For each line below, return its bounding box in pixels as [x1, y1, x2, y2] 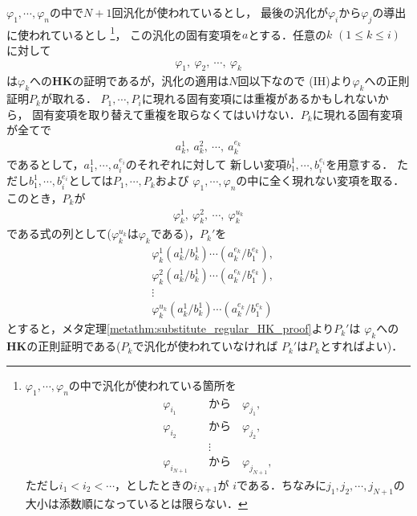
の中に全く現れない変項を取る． [236, 172, 405, 189]
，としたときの [115, 476, 194, 493]
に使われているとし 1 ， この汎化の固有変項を [6, 23, 243, 43]
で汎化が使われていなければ [132, 338, 278, 354]
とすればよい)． [320, 338, 403, 354]
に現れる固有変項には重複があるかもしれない [141, 90, 378, 107]
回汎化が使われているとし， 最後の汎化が [111, 4, 328, 20]
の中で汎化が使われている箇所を [68, 376, 237, 393]
